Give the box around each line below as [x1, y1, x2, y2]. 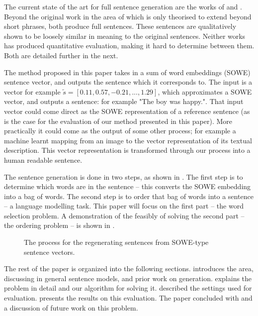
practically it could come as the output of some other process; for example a [4, 125, 236, 136]
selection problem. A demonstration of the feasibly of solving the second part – [4, 210, 245, 220]
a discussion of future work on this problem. [4, 302, 138, 313]
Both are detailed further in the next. [4, 50, 118, 60]
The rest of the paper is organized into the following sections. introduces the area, [4, 263, 254, 274]
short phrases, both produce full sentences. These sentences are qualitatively [4, 21, 237, 31]
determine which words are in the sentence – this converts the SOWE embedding [4, 181, 251, 192]
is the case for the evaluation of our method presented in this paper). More [4, 115, 233, 126]
